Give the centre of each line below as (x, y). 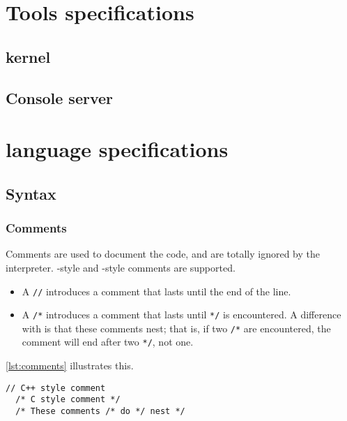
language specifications (117, 149)
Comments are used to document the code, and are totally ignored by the (163, 254)
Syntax (31, 193)
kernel (28, 56)
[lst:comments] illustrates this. (70, 365)
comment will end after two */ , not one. (108, 342)
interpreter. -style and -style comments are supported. (121, 267)
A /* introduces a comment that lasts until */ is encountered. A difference (182, 315)
